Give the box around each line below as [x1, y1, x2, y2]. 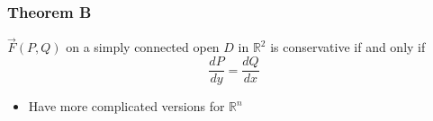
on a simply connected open [66, 38, 220, 56]
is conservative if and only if [270, 38, 426, 56]
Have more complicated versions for [28, 97, 225, 116]
